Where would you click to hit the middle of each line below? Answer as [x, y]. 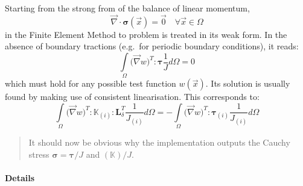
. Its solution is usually [248, 83]
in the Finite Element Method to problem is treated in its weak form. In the [146, 34]
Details [20, 178]
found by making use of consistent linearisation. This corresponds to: [132, 97]
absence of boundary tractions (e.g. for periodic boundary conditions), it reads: [152, 46]
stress [39, 154]
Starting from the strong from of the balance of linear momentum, [127, 8]
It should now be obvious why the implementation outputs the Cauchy [159, 142]
